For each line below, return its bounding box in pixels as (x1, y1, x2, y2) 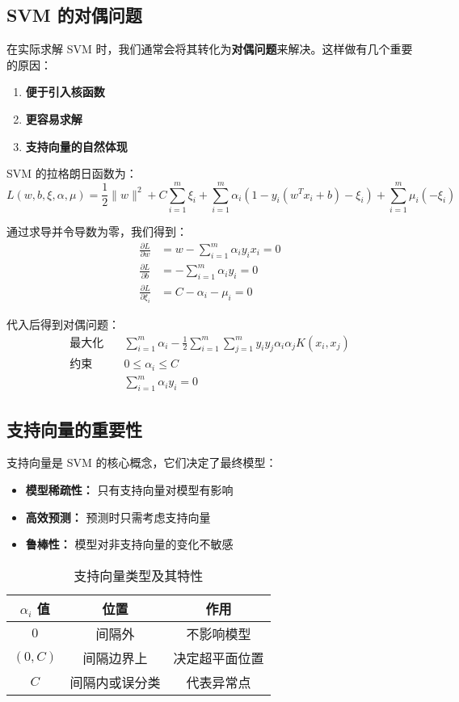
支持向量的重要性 (6, 416, 142, 441)
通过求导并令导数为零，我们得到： (6, 222, 187, 239)
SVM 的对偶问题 (6, 2, 142, 27)
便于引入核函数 (25, 83, 105, 100)
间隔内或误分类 (69, 672, 161, 691)
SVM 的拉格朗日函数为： (6, 165, 137, 182)
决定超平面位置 (173, 648, 264, 667)
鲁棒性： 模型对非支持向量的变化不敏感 (25, 536, 234, 553)
